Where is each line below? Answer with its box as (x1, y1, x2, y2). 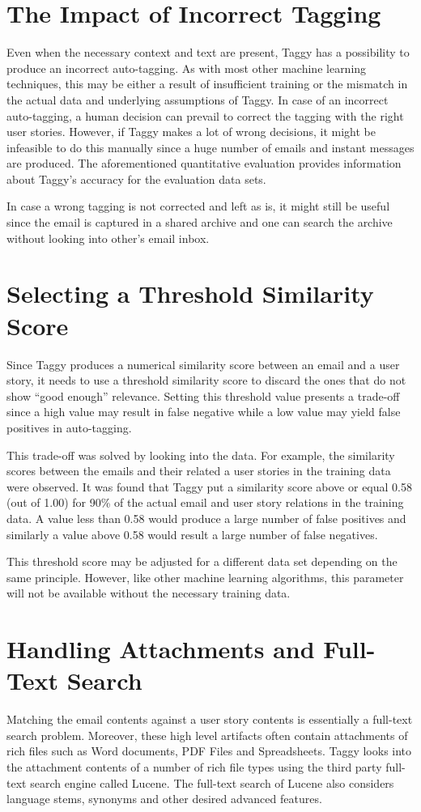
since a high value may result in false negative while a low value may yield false (6, 403, 401, 420)
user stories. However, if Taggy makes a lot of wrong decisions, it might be (6, 123, 376, 140)
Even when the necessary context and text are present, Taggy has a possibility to (6, 44, 410, 61)
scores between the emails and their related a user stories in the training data (6, 462, 391, 479)
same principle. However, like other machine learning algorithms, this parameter (6, 568, 404, 585)
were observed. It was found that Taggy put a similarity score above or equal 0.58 (6, 478, 412, 495)
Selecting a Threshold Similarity (6, 277, 374, 310)
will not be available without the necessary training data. (6, 585, 291, 602)
